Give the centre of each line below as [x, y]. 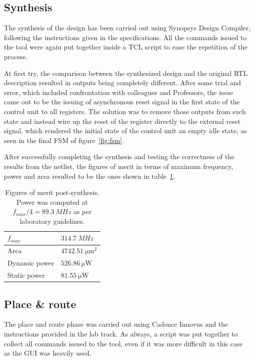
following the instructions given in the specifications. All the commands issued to [126, 37]
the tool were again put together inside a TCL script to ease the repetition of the [126, 47]
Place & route [40, 303]
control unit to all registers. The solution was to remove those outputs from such [125, 111]
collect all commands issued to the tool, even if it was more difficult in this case [123, 343]
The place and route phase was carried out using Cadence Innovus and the [116, 324]
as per [83, 211]
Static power [26, 275]
